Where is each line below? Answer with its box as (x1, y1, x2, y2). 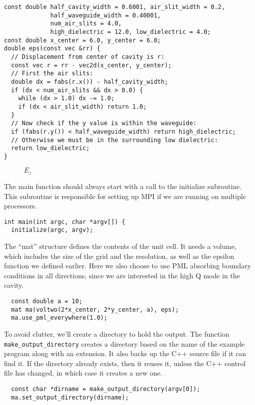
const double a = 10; (11, 297, 83, 305)
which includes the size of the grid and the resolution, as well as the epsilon (4, 250, 235, 261)
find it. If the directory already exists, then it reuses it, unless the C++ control (4, 358, 246, 368)
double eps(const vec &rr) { (4, 45, 101, 52)
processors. (4, 201, 37, 211)
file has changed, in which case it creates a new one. (4, 368, 162, 378)
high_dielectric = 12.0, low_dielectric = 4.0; (50, 28, 211, 35)
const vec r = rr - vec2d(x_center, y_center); (11, 61, 172, 69)
